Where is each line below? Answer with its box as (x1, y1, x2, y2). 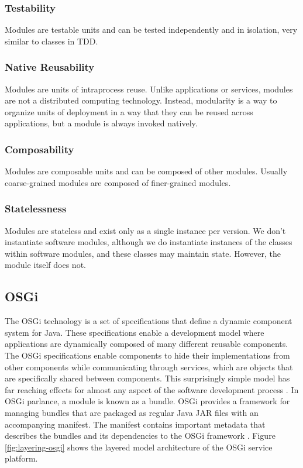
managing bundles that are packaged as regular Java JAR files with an (5, 406, 259, 418)
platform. (5, 452, 38, 464)
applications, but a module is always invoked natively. (5, 117, 198, 129)
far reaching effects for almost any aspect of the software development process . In (5, 383, 299, 395)
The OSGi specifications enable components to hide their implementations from (5, 349, 290, 361)
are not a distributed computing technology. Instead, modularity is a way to (5, 94, 277, 106)
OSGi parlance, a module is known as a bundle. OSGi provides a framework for (5, 395, 290, 407)
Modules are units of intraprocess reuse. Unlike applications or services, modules (5, 82, 293, 95)
